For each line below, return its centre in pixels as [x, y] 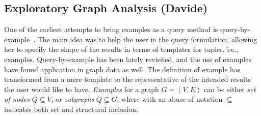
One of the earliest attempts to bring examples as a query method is [111, 29]
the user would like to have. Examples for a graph [82, 89]
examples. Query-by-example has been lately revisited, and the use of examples [128, 59]
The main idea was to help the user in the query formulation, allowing [147, 39]
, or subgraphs [73, 99]
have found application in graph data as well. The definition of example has [122, 69]
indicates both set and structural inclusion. [71, 109]
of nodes [17, 99]
